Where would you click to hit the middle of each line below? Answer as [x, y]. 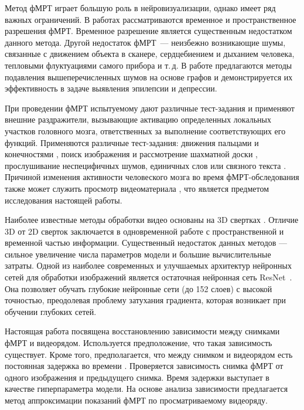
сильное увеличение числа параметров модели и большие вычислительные [138, 254]
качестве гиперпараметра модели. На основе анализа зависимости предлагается [146, 389]
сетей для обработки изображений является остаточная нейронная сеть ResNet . [148, 277]
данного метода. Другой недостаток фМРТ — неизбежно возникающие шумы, [145, 42]
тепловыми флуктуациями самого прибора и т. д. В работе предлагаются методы [148, 65]
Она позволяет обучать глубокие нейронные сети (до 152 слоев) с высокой [139, 288]
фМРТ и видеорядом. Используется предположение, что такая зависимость [139, 343]
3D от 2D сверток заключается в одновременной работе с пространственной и [144, 231]
